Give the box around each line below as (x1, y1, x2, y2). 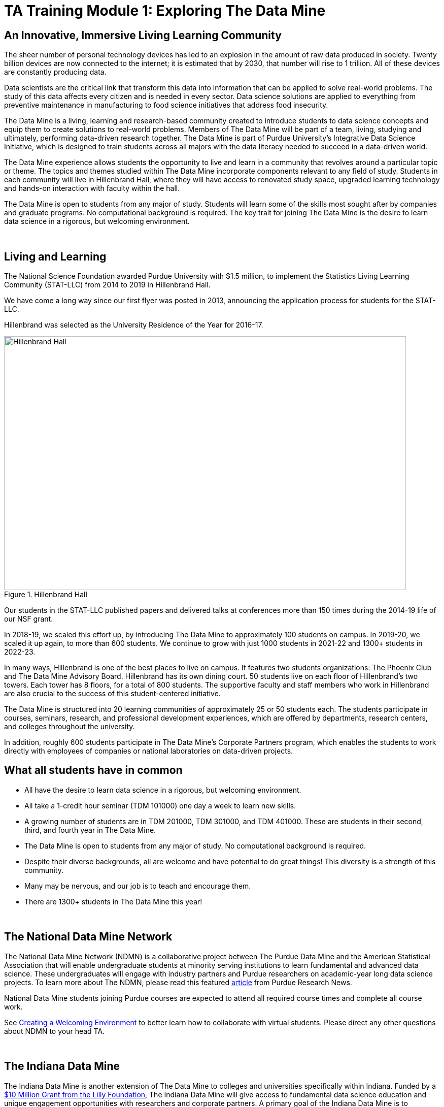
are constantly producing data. (4, 68, 107, 77)
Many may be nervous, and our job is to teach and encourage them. (24, 881, 251, 890)
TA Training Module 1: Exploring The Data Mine (4, 2, 326, 19)
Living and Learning (4, 250, 107, 263)
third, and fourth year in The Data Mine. (24, 825, 156, 834)
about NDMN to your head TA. (4, 1026, 105, 1035)
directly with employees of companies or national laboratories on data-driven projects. (4, 746, 293, 756)
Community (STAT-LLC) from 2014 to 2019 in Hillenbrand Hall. (4, 280, 211, 289)
